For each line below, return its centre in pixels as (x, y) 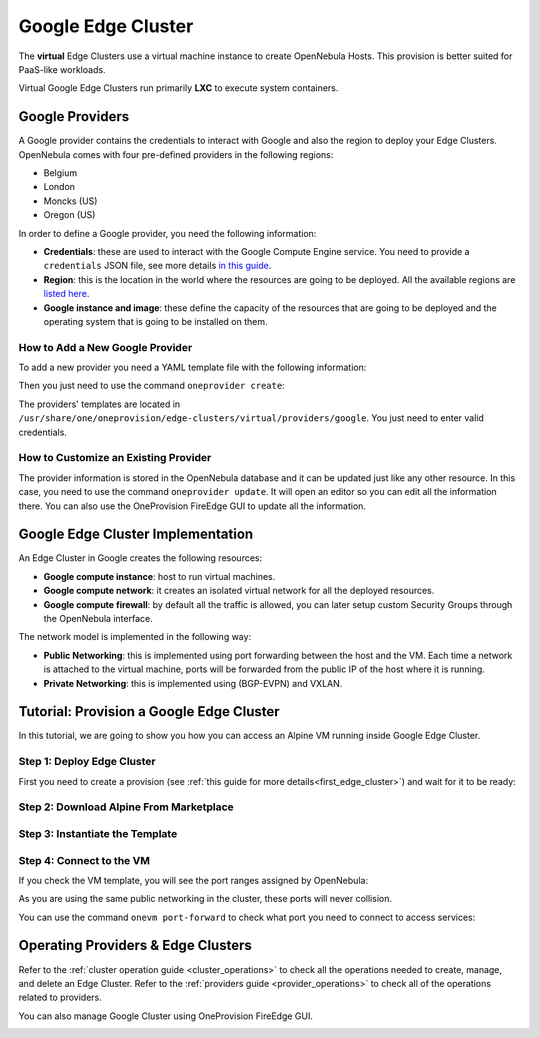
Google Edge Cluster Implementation (136, 534)
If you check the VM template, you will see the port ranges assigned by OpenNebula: (193, 880)
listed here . (66, 294)
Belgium (60, 173)
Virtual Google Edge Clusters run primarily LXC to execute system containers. (178, 88)
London (59, 187)
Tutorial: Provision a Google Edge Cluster (149, 711)
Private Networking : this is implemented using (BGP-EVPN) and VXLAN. (193, 683)
